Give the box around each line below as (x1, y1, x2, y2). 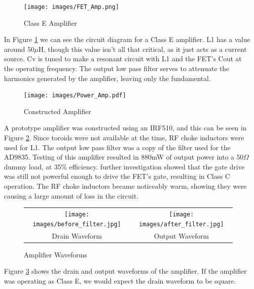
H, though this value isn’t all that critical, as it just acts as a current (38, 43, 247, 54)
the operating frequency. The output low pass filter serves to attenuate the (4, 63, 229, 74)
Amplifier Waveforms (24, 249, 87, 259)
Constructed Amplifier (24, 106, 91, 116)
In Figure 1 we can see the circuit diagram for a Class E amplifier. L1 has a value (4, 34, 251, 44)
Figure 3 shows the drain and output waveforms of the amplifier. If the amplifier (4, 266, 247, 276)
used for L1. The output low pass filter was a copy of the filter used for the (4, 142, 231, 152)
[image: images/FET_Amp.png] (24, 3, 119, 10)
